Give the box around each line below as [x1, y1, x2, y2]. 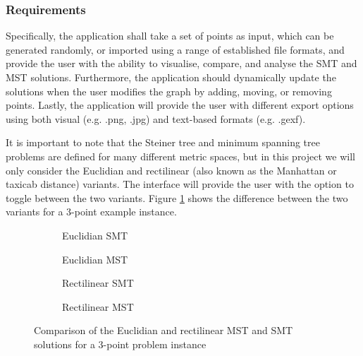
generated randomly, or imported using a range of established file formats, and [6, 42, 345, 57]
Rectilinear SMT [62, 275, 134, 290]
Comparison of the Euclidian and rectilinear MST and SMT [34, 323, 293, 338]
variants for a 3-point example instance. [6, 204, 177, 219]
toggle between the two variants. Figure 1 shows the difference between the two [6, 190, 348, 205]
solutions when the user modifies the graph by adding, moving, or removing [6, 83, 332, 98]
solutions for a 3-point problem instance [34, 336, 207, 351]
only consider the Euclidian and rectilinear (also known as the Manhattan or [6, 162, 337, 177]
